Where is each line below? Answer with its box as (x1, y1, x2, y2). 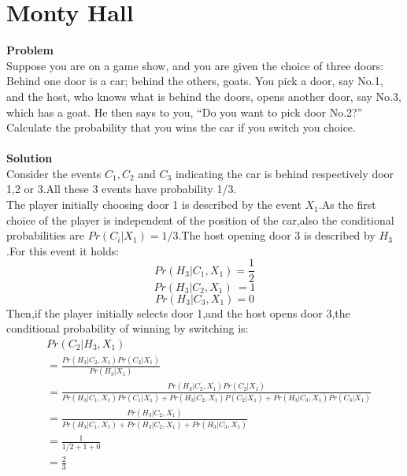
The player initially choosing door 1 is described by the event (6, 196, 302, 213)
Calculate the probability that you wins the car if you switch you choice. (6, 119, 356, 136)
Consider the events (6, 165, 102, 181)
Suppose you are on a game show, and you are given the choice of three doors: (6, 57, 384, 73)
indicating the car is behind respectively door (175, 165, 394, 181)
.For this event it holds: (6, 242, 120, 258)
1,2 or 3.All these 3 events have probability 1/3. (6, 180, 237, 197)
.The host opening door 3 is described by (178, 227, 376, 244)
